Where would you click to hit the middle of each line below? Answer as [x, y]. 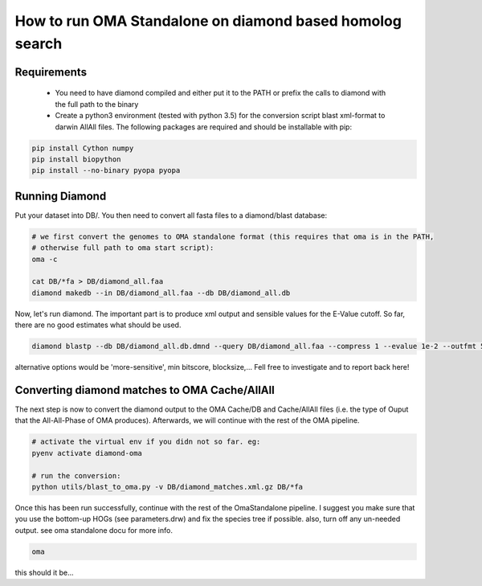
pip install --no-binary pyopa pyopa [106, 170]
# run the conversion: [76, 475]
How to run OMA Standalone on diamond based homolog [208, 21]
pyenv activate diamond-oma [87, 453]
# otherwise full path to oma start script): [123, 248]
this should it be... [44, 572]
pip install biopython [76, 159]
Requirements [51, 72]
